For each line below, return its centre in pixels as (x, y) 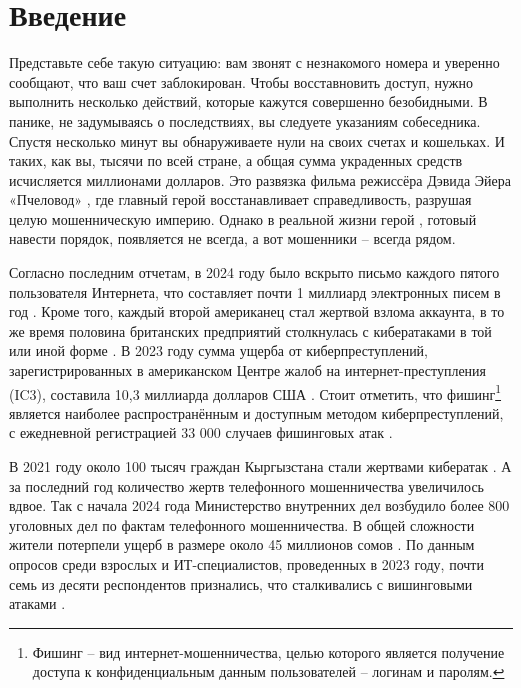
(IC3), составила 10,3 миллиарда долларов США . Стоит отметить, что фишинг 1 (255, 392)
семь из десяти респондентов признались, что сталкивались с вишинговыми (241, 583)
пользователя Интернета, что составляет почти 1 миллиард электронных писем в (255, 291)
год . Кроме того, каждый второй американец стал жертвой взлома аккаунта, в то (257, 311)
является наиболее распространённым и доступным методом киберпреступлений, (256, 412)
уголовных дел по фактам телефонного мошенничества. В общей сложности (242, 524)
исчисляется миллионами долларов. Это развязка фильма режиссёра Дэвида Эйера (260, 179)
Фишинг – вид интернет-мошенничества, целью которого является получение (268, 651)
